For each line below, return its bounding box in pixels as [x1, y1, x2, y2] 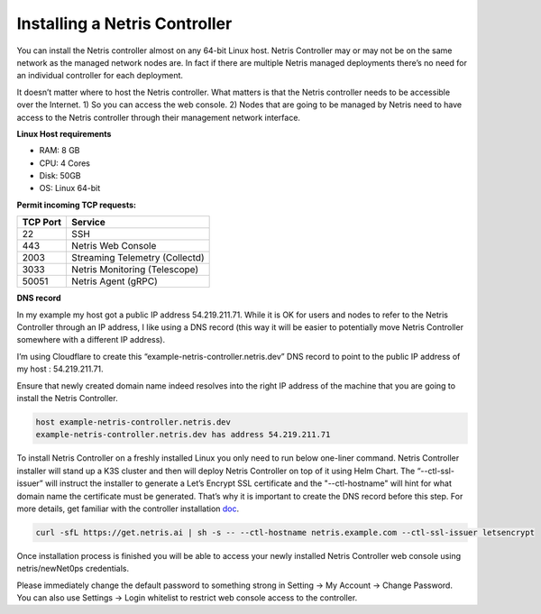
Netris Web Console [71, 240, 157, 252]
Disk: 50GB [39, 170, 81, 181]
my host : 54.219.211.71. [16, 363, 104, 374]
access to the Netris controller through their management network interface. [16, 112, 301, 123]
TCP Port [22, 216, 62, 229]
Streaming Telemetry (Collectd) [71, 252, 205, 264]
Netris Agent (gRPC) [71, 275, 158, 288]
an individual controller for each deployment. [16, 70, 184, 81]
